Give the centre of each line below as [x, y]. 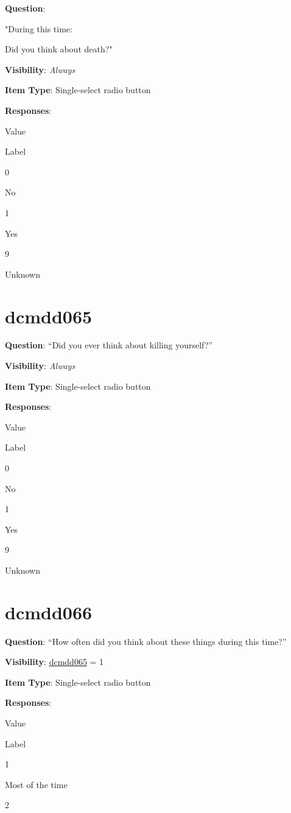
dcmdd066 [49, 612]
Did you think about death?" [59, 49]
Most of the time [36, 784]
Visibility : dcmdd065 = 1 [54, 662]
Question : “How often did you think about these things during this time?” [146, 641]
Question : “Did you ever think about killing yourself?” [109, 345]
